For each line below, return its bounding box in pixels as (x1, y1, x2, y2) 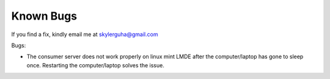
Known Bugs (11, 9, 78, 23)
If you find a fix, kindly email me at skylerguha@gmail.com (11, 31, 158, 38)
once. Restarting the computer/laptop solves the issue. (26, 61, 164, 69)
